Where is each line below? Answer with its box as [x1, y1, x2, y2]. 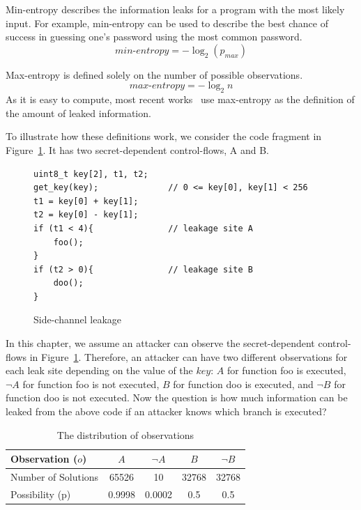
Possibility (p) [10, 486, 71, 501]
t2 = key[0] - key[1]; [33, 210, 139, 220]
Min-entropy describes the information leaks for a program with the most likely [6, 2, 345, 16]
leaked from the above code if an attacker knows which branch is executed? [6, 404, 327, 419]
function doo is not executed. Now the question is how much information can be [6, 390, 348, 405]
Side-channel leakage [33, 312, 121, 327]
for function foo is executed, [226, 363, 346, 378]
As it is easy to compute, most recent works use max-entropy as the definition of [6, 92, 355, 107]
